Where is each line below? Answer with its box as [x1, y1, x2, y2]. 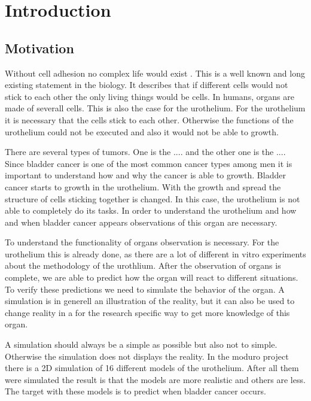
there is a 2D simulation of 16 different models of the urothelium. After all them [5, 361, 299, 374]
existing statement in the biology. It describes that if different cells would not [5, 78, 288, 91]
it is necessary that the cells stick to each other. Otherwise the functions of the [5, 113, 294, 126]
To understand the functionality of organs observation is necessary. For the [5, 236, 279, 248]
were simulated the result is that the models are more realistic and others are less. [5, 373, 306, 385]
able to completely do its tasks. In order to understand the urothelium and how [5, 204, 297, 217]
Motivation [5, 38, 74, 57]
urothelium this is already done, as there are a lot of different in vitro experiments [5, 247, 306, 260]
